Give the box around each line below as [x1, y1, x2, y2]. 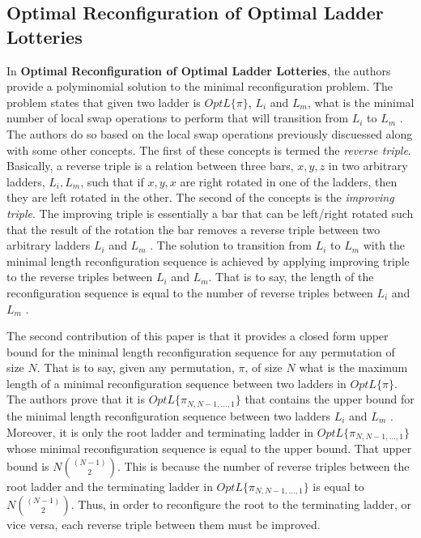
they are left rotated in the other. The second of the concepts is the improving [6, 189, 394, 206]
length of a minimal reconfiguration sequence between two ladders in [6, 374, 347, 391]
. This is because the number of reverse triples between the [117, 457, 410, 474]
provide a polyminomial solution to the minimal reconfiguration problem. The [6, 78, 393, 95]
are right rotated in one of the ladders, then [180, 173, 398, 190]
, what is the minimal [307, 93, 415, 110]
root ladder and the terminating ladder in [6, 477, 213, 494]
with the [363, 237, 406, 254]
